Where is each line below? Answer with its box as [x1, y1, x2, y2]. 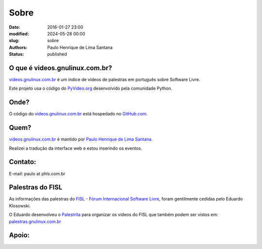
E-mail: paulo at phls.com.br [9, 171, 65, 176]
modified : [9, 31, 29, 36]
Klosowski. [9, 202, 31, 208]
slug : [9, 38, 19, 44]
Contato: [9, 158, 36, 166]
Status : [9, 51, 24, 57]
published [47, 51, 67, 57]
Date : [9, 24, 20, 30]
